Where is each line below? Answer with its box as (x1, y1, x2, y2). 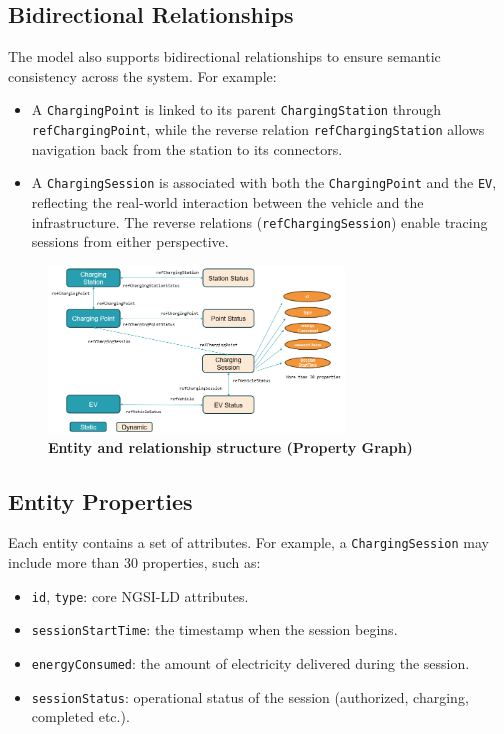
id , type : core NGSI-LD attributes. (31, 585, 249, 606)
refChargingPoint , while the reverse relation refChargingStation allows (31, 119, 485, 140)
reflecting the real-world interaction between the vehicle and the (31, 191, 424, 212)
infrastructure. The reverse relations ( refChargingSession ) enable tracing (31, 211, 488, 232)
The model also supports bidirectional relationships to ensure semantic (8, 46, 441, 67)
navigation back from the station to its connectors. (31, 138, 343, 159)
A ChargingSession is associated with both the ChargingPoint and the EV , (31, 172, 497, 193)
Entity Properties (8, 485, 193, 516)
